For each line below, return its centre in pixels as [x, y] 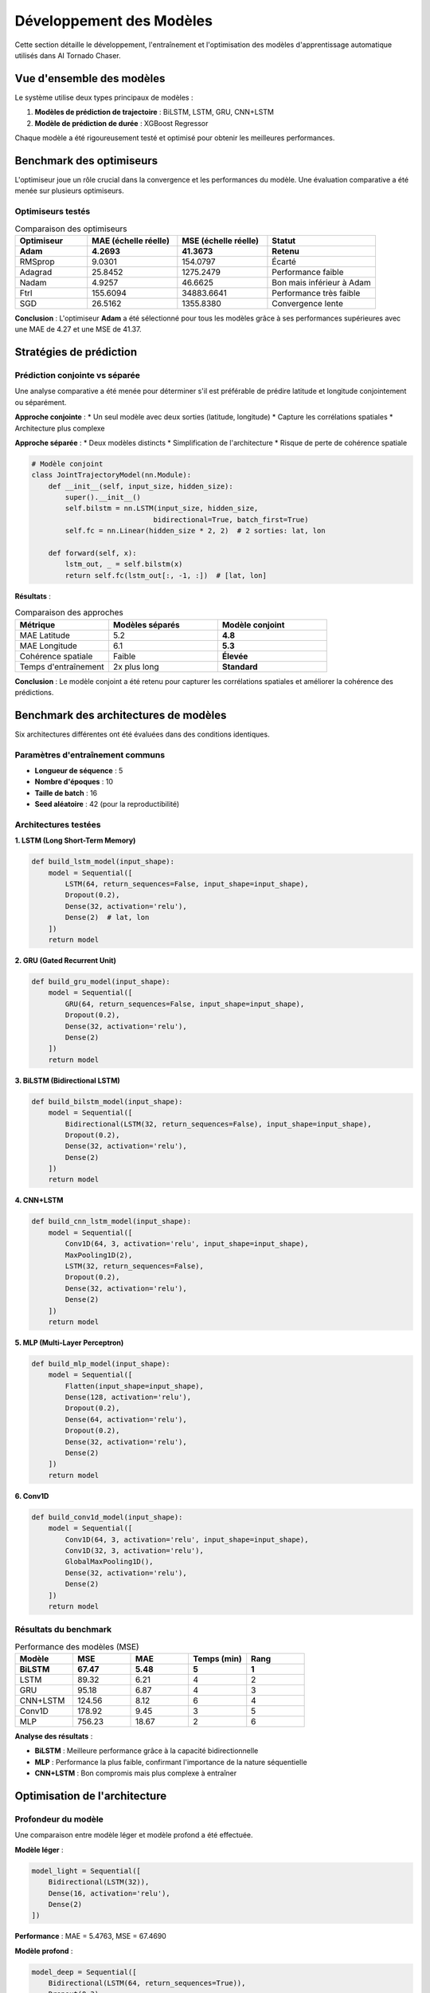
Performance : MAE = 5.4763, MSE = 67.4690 [90, 1936]
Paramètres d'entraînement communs [90, 755]
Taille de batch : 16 [66, 792]
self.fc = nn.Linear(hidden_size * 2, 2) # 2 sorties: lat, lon [195, 531]
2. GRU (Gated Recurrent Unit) [66, 961]
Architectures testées [58, 824]
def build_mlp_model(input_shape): [101, 1364]
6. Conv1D [32, 1496]
